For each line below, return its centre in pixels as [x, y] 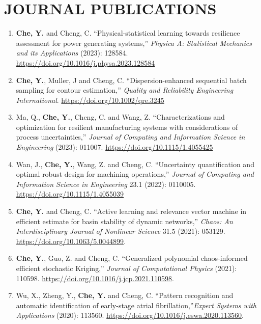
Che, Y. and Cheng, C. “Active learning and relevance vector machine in [131, 211]
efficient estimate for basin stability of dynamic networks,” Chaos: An [124, 221]
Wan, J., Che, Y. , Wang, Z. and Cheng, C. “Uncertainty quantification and [135, 164]
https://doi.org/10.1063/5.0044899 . [71, 241]
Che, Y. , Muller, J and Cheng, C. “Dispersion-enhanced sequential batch [131, 80]
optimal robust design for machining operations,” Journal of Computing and [135, 174]
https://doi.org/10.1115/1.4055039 [70, 194]
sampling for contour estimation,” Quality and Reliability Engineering [125, 90]
